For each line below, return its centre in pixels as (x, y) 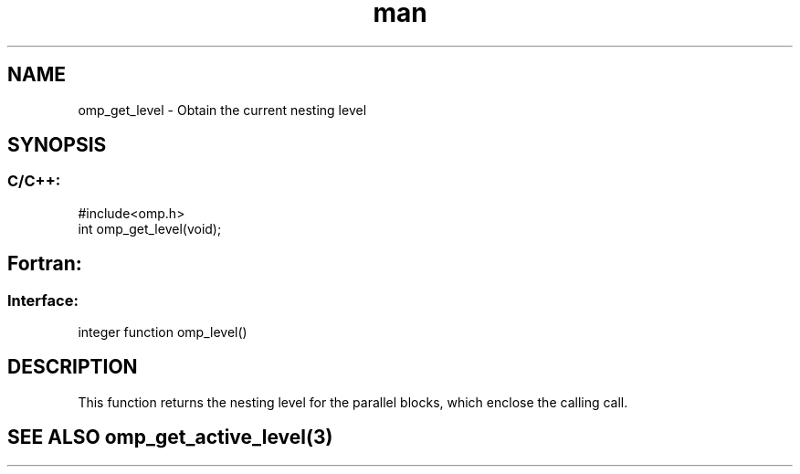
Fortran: (45, 264)
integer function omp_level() (163, 332)
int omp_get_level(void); (150, 228)
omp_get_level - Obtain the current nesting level (222, 110)
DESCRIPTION (73, 367)
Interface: (43, 300)
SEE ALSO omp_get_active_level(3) (170, 437)
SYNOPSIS (57, 145)
